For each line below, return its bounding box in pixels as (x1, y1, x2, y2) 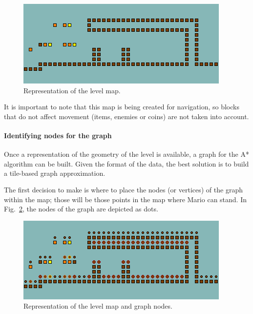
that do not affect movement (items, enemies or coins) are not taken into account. (4, 111, 249, 121)
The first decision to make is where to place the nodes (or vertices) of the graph (4, 184, 243, 194)
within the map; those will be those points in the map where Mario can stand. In (4, 194, 247, 204)
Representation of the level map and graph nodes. (23, 301, 172, 311)
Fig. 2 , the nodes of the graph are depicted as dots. (4, 204, 158, 214)
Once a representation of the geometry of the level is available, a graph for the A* (4, 149, 249, 159)
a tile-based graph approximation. (4, 168, 105, 178)
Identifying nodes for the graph (4, 130, 112, 140)
